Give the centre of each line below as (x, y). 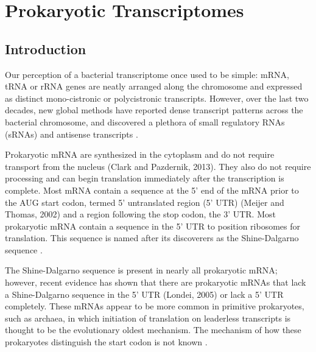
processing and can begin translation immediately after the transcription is (145, 178)
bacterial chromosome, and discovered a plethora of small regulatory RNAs (145, 121)
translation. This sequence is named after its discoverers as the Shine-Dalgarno (152, 238)
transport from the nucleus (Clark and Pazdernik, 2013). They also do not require (158, 166)
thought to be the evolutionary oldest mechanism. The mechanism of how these (153, 330)
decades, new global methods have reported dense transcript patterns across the (154, 110)
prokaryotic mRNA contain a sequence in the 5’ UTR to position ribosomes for (153, 226)
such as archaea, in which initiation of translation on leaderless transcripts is (148, 318)
